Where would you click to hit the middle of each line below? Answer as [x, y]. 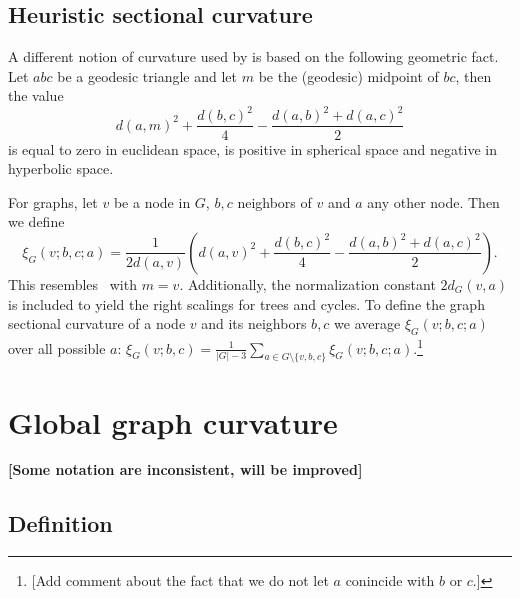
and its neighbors [254, 323]
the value [36, 95]
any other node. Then [433, 201]
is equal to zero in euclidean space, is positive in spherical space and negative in [252, 148]
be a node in [152, 201]
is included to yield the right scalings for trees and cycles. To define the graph [246, 303]
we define [36, 221]
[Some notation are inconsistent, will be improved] [185, 469]
